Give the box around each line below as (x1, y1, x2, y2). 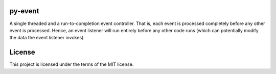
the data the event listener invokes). (9, 35, 85, 41)
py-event (9, 7, 39, 15)
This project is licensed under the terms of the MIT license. (9, 61, 134, 67)
